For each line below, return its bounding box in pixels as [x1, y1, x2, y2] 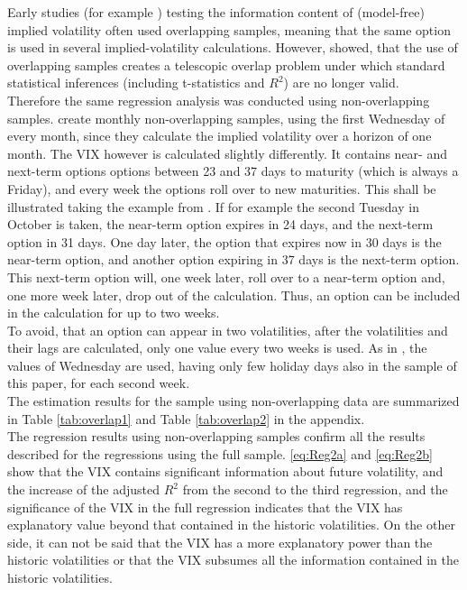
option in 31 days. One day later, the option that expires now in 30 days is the [7, 232, 442, 251]
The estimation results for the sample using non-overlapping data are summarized [7, 392, 460, 410]
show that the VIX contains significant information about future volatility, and [7, 462, 444, 481]
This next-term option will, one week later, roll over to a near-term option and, [7, 267, 445, 286]
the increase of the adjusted [7, 480, 160, 499]
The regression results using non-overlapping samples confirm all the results [7, 427, 426, 446]
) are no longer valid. [283, 73, 399, 92]
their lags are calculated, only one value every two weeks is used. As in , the [7, 338, 427, 357]
